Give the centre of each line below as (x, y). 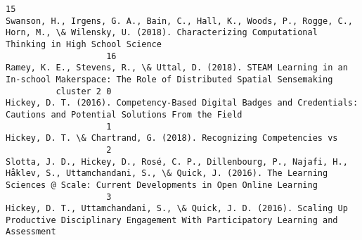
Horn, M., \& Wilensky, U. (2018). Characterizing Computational (162, 33)
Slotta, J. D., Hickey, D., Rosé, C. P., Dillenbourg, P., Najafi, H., (177, 162)
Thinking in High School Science (84, 44)
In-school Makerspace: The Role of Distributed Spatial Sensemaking (169, 79)
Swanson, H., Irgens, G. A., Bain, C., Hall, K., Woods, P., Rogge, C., (179, 21)
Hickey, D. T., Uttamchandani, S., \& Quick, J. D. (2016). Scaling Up (177, 209)
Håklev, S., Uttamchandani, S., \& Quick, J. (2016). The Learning (167, 173)
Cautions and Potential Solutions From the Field (124, 114)
